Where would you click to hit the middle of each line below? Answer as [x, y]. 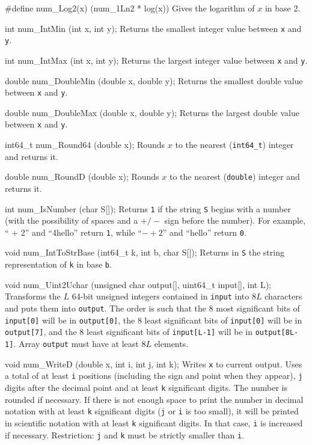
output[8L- [277, 333]
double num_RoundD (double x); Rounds [82, 176]
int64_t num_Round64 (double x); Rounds [85, 145]
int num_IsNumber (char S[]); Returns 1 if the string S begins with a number [148, 208]
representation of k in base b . [58, 264]
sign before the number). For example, [235, 220]
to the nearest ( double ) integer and [234, 176]
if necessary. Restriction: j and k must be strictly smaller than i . [125, 434]
